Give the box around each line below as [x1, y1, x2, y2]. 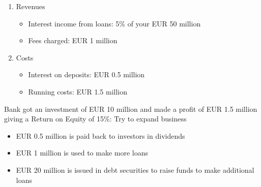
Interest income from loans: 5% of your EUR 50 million [28, 18, 201, 28]
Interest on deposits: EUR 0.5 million [28, 69, 145, 80]
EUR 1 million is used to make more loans [16, 147, 149, 158]
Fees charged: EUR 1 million [28, 35, 118, 46]
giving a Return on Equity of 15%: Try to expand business [4, 113, 187, 124]
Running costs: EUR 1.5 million [28, 86, 128, 97]
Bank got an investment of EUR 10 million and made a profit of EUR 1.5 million [4, 103, 257, 114]
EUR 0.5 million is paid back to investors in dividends [16, 130, 185, 141]
